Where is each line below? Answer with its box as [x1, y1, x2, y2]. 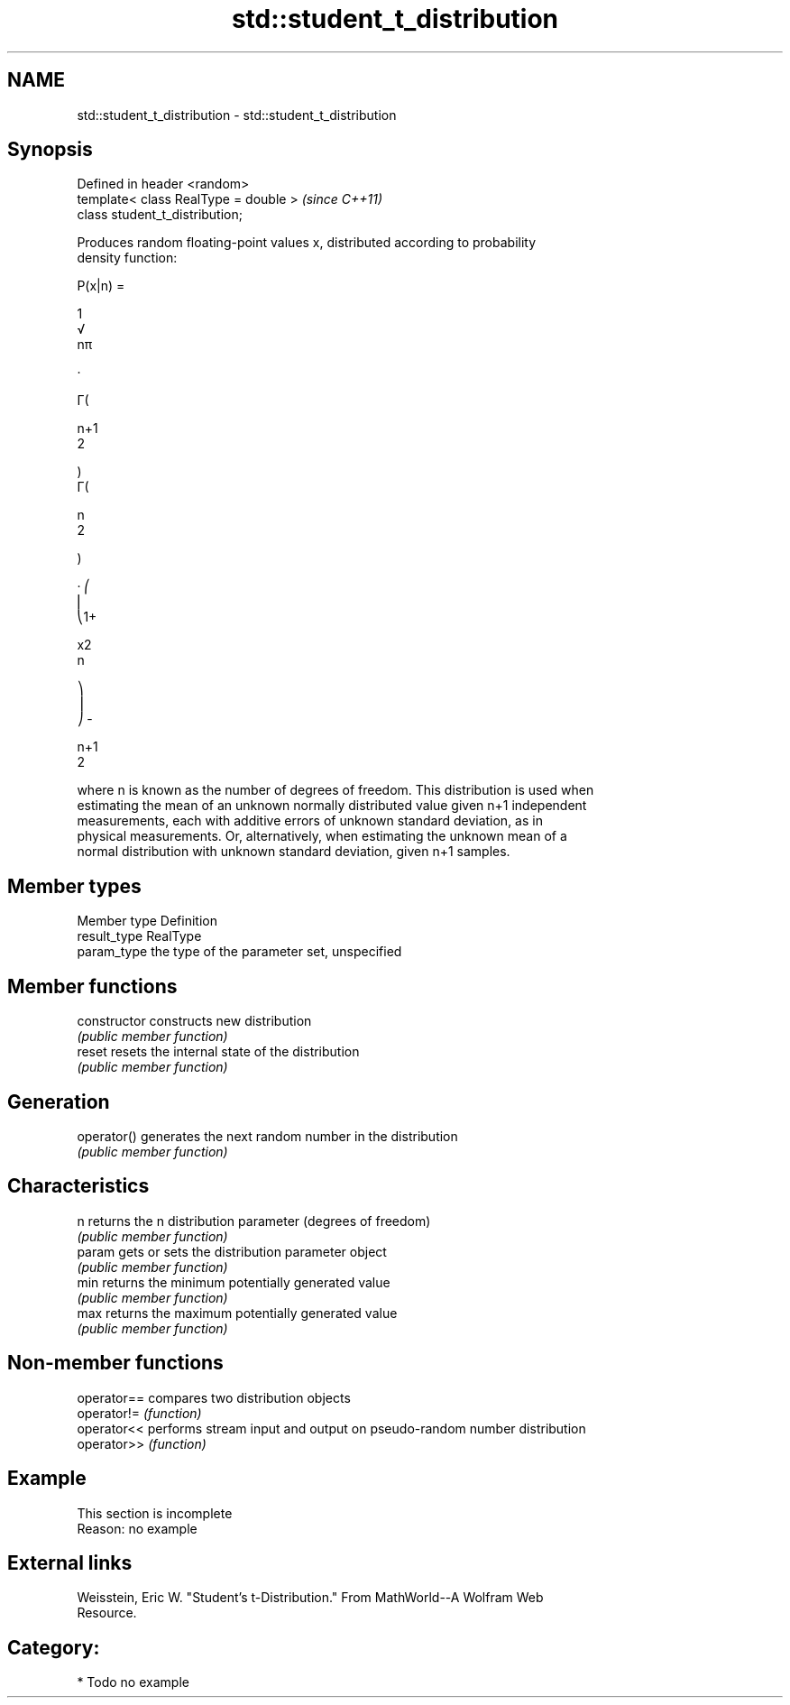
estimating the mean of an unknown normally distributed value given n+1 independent [77, 797, 587, 814]
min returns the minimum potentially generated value [77, 1274, 390, 1290]
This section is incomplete [77, 1505, 233, 1521]
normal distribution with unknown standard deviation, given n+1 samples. [77, 843, 510, 860]
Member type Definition [77, 913, 217, 929]
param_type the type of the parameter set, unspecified [77, 944, 402, 960]
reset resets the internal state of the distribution [77, 1044, 360, 1060]
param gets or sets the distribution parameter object [77, 1243, 387, 1259]
